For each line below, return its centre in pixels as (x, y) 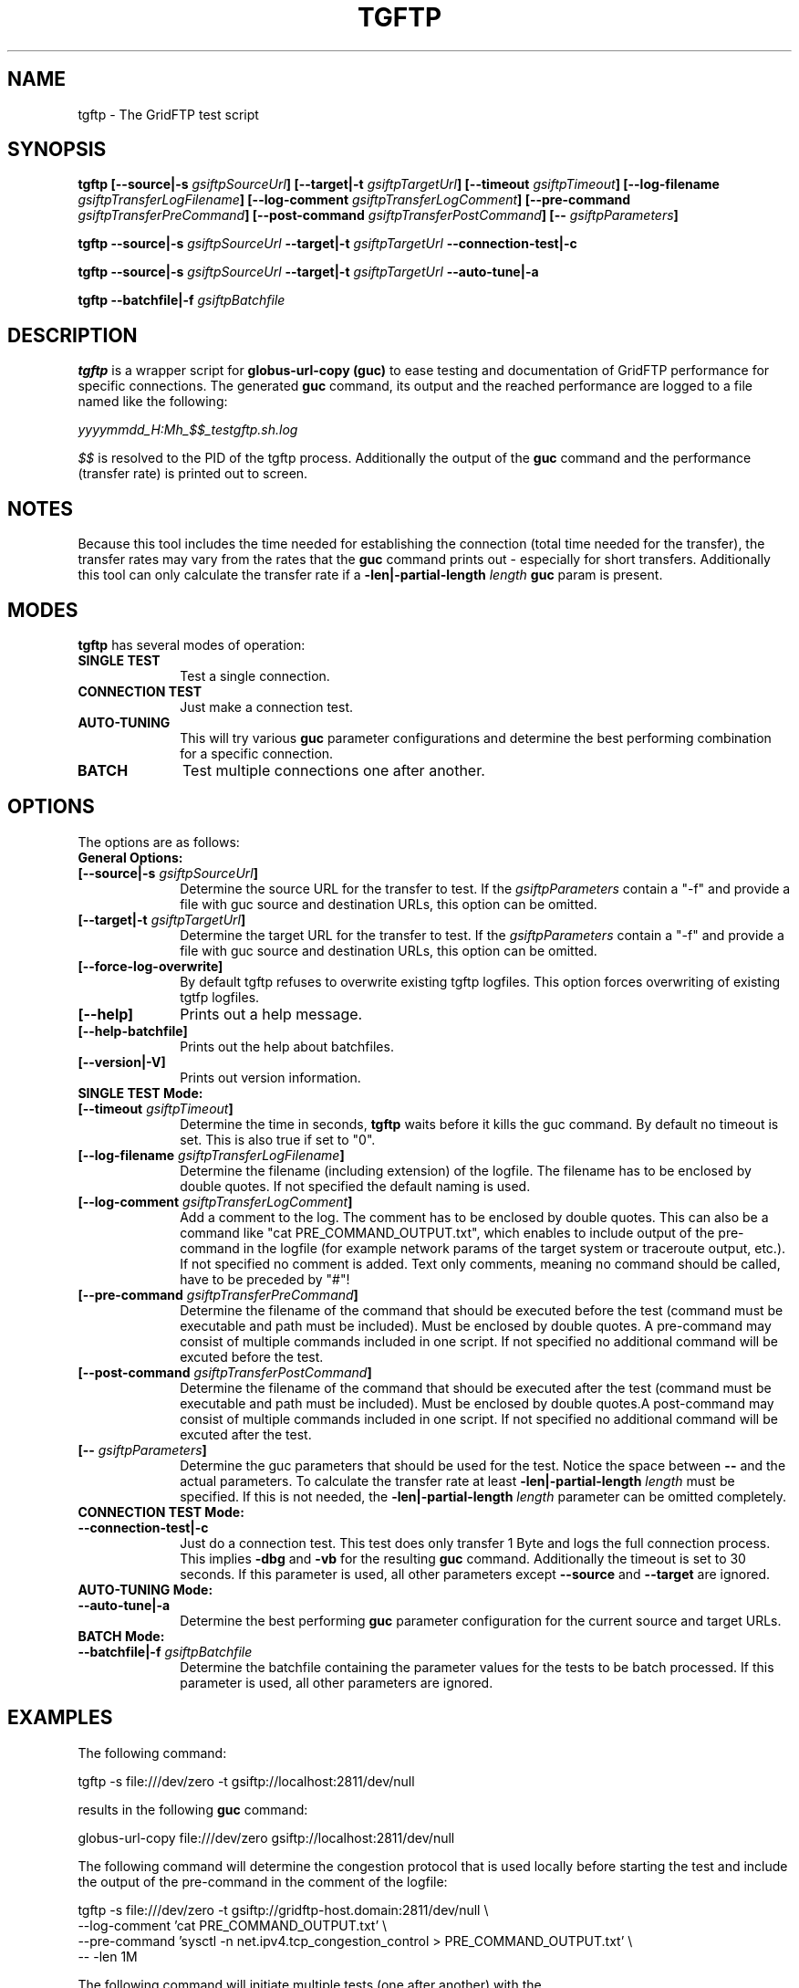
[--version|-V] (122, 1062)
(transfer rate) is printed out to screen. (193, 474)
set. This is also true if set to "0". (278, 1139)
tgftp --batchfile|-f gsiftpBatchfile (182, 300)
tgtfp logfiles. (220, 997)
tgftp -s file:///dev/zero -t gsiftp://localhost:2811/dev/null (246, 1781)
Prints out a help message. (271, 1014)
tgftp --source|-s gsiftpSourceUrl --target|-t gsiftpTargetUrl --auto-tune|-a (308, 272)
